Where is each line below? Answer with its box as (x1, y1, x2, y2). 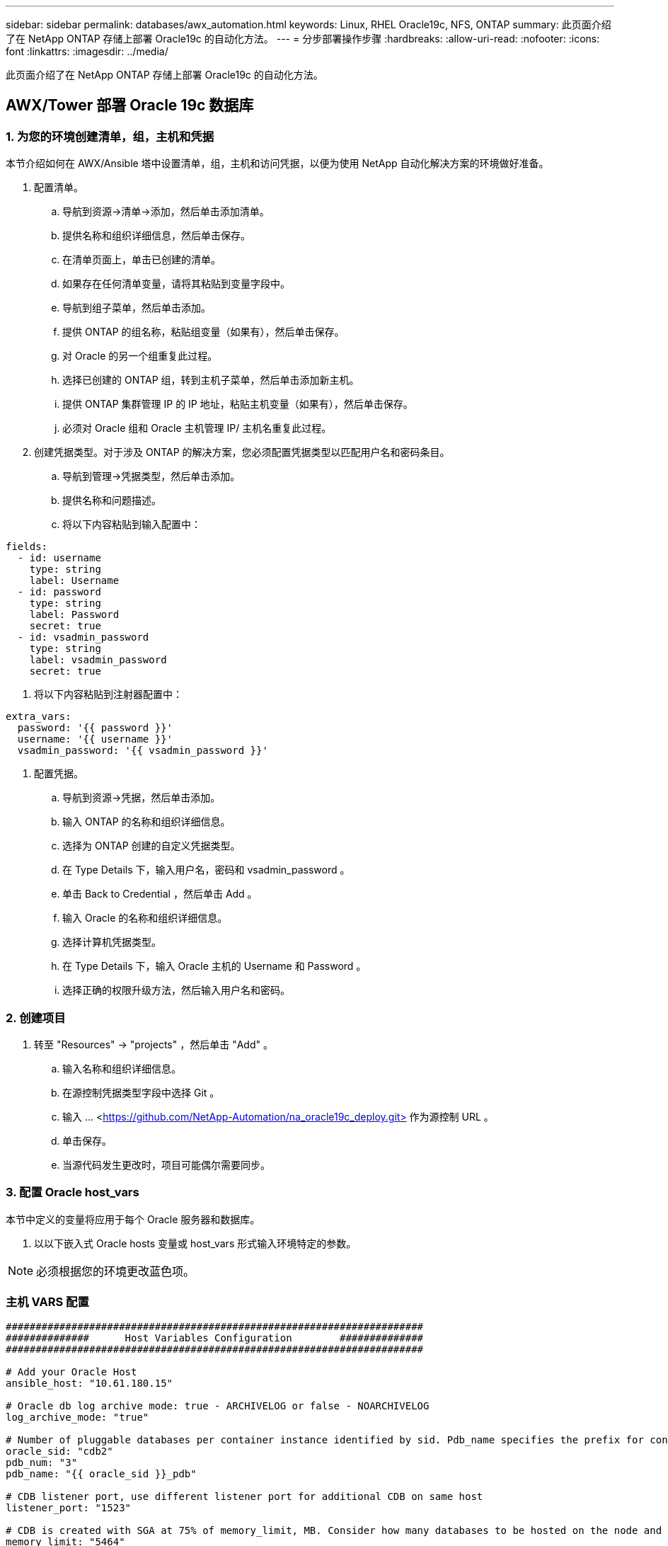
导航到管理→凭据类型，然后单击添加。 (62, 470, 241, 483)
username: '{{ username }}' (17, 733, 173, 745)
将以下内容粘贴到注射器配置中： (34, 688, 183, 701)
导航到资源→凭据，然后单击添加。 (62, 791, 221, 804)
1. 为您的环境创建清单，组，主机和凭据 (6, 129, 214, 144)
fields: (6, 541, 48, 553)
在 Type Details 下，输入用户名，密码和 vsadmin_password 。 (62, 864, 350, 876)
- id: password (17, 586, 101, 598)
